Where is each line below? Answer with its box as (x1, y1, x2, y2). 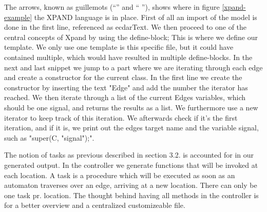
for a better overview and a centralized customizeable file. (4, 200, 185, 210)
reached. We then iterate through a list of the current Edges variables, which (4, 92, 246, 103)
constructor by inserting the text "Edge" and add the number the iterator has (4, 82, 248, 92)
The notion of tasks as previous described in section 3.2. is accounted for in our (4, 149, 254, 160)
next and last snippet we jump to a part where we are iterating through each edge (4, 62, 263, 72)
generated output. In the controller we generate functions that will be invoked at (4, 159, 258, 170)
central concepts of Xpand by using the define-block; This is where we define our (4, 31, 258, 42)
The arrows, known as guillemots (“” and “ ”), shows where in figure (4, 2, 220, 12)
